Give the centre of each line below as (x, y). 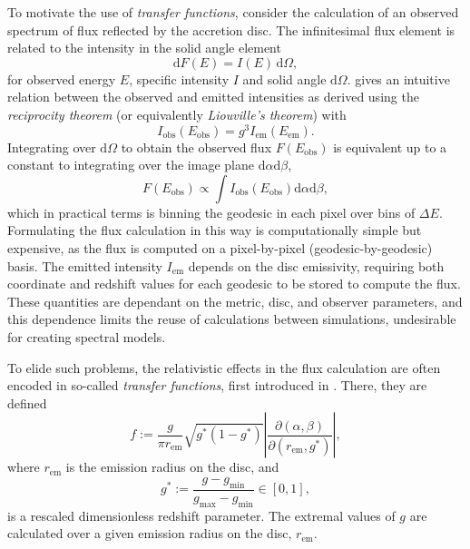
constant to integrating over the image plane (131, 165)
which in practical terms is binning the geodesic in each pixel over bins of (211, 212)
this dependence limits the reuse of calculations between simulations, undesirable (232, 319)
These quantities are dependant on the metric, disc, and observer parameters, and (235, 301)
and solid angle (284, 78)
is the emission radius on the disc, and (172, 467)
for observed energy (62, 78)
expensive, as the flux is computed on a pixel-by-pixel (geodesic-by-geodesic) (220, 248)
